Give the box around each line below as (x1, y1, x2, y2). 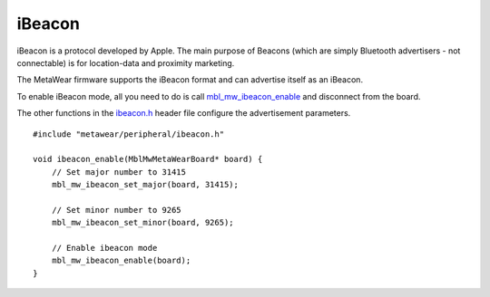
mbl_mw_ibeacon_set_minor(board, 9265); (51, 217, 235, 228)
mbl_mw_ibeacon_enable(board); (51, 255, 191, 266)
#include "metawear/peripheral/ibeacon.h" (33, 129, 225, 139)
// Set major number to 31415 (51, 167, 186, 177)
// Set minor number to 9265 (51, 205, 181, 215)
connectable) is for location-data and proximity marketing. (16, 57, 235, 68)
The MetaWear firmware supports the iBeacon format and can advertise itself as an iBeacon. (16, 74, 363, 85)
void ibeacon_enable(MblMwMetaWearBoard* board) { (33, 154, 263, 165)
